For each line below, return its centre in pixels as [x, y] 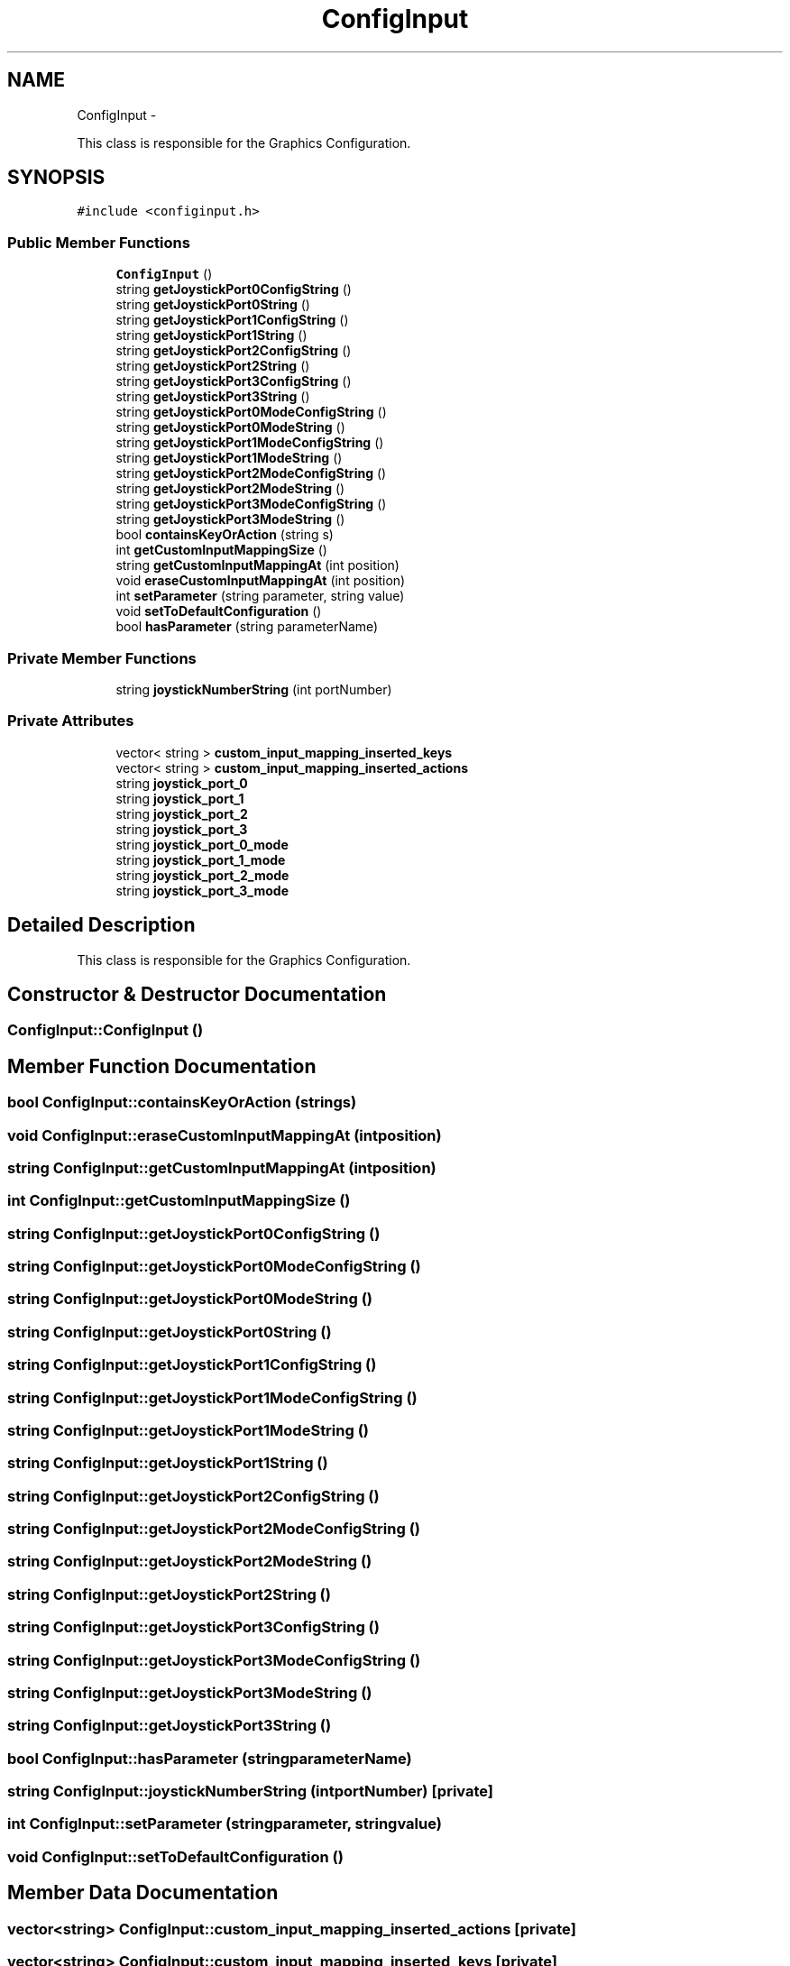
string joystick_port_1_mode [201, 859]
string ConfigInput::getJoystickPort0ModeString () [190, 1299]
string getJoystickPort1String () [211, 335]
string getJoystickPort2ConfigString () [234, 351]
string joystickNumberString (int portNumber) [254, 689]
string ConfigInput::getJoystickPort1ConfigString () [192, 1365]
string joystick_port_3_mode [202, 890]
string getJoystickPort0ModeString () [230, 427]
